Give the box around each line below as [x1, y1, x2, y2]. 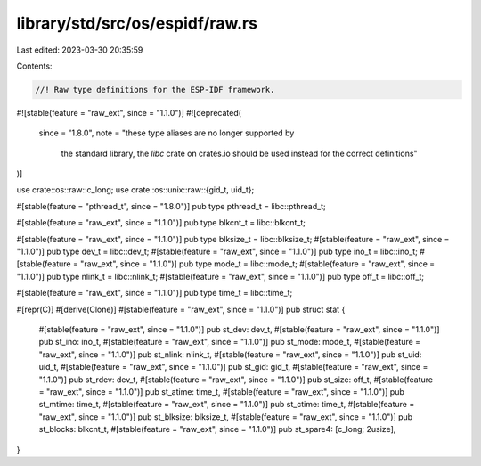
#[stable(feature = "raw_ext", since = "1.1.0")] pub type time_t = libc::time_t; [16, 288, 293, 298]
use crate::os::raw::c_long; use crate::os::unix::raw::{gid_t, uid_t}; [16, 184, 255, 195]
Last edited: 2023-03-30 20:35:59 [16, 45, 143, 55]
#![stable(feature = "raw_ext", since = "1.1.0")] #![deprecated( [16, 107, 242, 118]
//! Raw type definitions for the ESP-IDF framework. [35, 85, 275, 94]
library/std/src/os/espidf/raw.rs [16, 13, 258, 33]
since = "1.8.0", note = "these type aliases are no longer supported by [38, 127, 295, 138]
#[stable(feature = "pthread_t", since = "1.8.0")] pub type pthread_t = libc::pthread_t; [16, 200, 326, 211]
